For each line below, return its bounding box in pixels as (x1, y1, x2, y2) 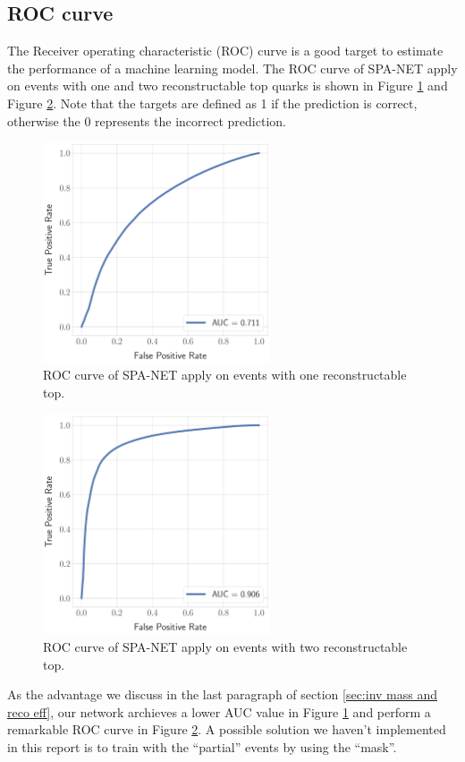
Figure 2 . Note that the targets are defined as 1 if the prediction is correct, (7, 93, 418, 112)
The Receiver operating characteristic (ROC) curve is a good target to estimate (7, 41, 444, 60)
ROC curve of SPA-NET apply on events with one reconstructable (43, 365, 407, 384)
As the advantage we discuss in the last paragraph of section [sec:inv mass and (7, 685, 438, 704)
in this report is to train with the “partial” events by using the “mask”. (7, 737, 397, 756)
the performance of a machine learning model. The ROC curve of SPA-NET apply (7, 58, 458, 77)
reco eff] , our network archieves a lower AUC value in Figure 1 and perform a (7, 702, 431, 721)
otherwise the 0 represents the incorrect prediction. (7, 111, 286, 130)
